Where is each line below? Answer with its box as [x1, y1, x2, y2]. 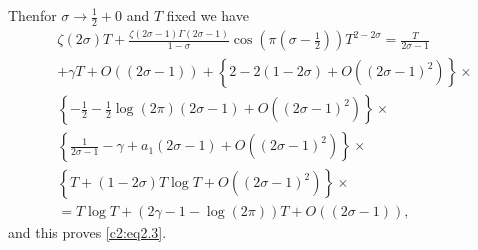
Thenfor [8, 5, 57, 25]
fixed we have [166, 5, 249, 25]
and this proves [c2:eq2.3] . [8, 222, 167, 243]
